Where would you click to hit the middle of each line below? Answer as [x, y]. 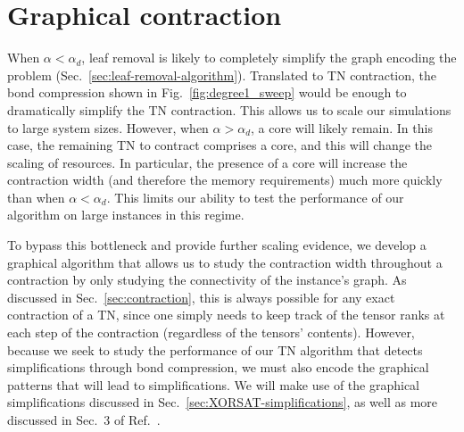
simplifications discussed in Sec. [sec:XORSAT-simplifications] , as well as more [223, 402]
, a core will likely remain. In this [342, 127]
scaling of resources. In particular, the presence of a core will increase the [207, 162]
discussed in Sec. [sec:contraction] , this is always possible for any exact [201, 297]
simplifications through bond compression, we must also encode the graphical [218, 367]
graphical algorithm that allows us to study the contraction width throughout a [225, 262]
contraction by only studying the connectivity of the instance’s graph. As [207, 280]
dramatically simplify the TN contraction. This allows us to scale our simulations [229, 109]
